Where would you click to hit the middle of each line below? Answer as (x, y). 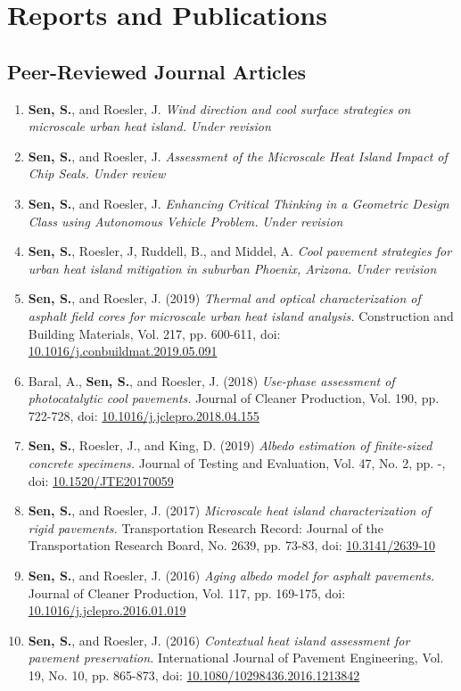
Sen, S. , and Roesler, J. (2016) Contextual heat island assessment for (219, 640)
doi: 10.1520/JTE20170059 (101, 480)
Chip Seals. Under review (97, 173)
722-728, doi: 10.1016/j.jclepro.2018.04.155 (144, 415)
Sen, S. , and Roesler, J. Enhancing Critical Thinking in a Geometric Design (239, 203)
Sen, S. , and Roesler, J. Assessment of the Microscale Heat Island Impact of (238, 156)
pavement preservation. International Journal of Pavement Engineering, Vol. (236, 658)
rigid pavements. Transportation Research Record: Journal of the (206, 527)
